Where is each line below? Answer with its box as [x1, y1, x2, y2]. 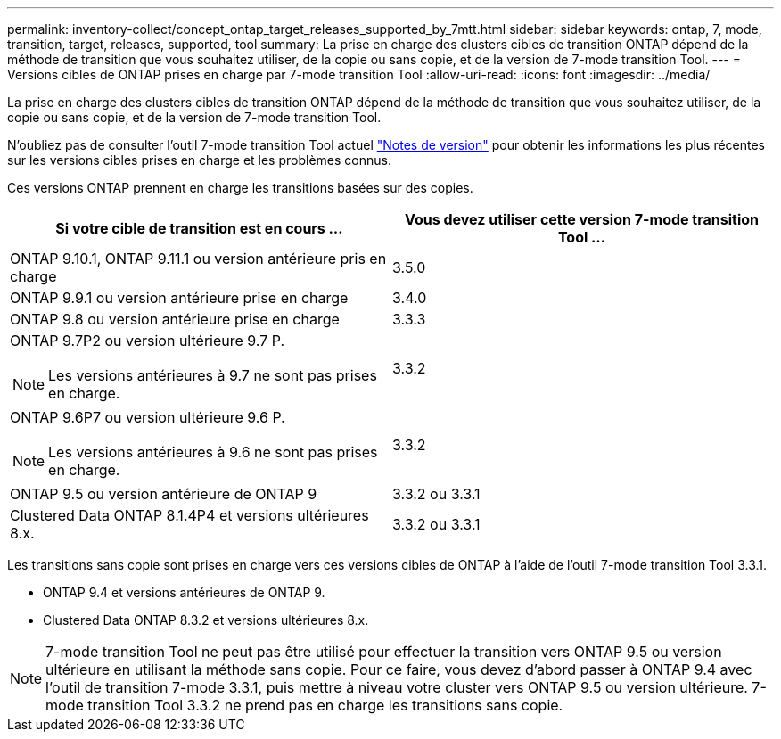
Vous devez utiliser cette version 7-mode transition [404, 210, 760, 228]
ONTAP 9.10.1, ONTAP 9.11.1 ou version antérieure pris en [10, 250, 387, 267]
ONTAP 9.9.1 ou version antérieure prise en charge [10, 289, 349, 307]
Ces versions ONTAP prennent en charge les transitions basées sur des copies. [7, 180, 473, 195]
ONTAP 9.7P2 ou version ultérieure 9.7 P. [10, 332, 285, 349]
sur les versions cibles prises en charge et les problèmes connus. [7, 152, 391, 168]
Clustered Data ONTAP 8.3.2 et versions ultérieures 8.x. [43, 612, 369, 628]
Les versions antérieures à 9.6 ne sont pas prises [48, 443, 378, 461]
